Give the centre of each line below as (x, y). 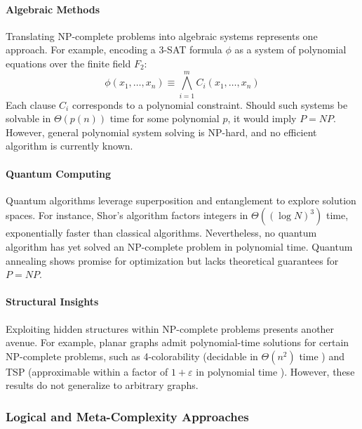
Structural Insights (52, 302)
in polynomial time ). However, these (275, 371)
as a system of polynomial (290, 49)
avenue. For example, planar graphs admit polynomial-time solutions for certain (177, 342)
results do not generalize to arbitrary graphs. (102, 385)
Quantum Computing (59, 173)
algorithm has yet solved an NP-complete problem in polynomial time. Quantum (179, 247)
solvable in (28, 118)
